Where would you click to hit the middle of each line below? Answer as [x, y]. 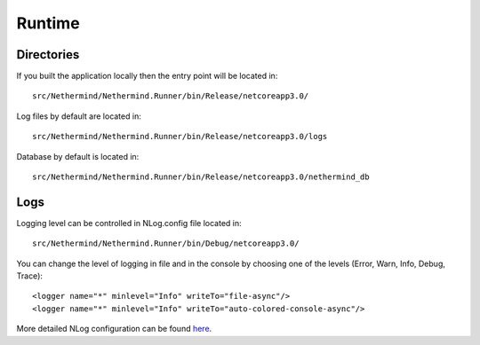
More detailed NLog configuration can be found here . [114, 329]
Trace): [30, 276]
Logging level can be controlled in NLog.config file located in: [129, 223]
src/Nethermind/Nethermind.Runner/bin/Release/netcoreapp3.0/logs [180, 137]
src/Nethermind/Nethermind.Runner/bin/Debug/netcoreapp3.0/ [166, 243]
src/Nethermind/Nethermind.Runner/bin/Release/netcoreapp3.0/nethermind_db [201, 177]
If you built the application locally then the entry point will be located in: [147, 76]
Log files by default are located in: [79, 116]
